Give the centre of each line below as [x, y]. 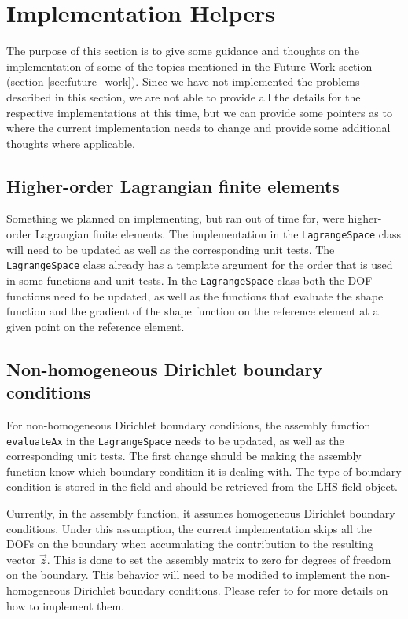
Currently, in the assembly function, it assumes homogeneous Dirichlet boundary [201, 513]
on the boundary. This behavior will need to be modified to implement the [186, 575]
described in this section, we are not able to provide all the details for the [184, 96]
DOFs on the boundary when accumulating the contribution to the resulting [190, 544]
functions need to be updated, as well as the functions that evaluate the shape [195, 295]
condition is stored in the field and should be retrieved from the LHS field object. [202, 486]
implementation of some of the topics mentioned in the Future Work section [189, 66]
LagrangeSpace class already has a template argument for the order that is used [200, 265]
